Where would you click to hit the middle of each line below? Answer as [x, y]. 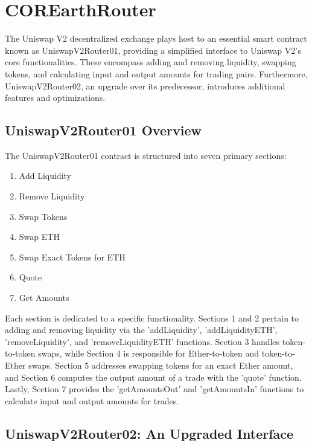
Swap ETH [39, 237]
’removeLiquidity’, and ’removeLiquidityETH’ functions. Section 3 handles [142, 341]
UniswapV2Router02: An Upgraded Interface [149, 433]
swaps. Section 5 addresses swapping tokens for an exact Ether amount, [161, 365]
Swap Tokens [43, 216]
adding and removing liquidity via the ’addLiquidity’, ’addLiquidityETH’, [141, 330]
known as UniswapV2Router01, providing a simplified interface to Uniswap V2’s [153, 50]
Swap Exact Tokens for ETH [72, 257]
